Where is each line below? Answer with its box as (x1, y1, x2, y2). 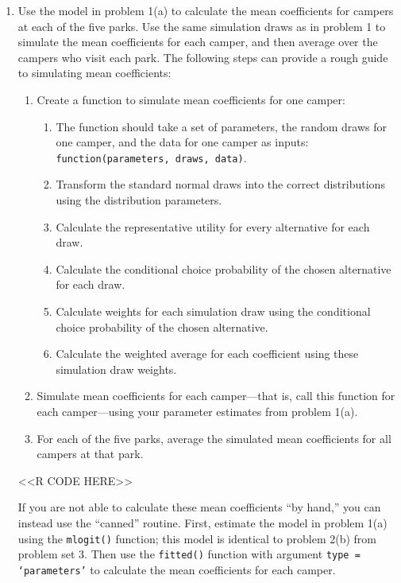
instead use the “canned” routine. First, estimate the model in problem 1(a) (17, 514, 388, 531)
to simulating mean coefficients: (17, 64, 172, 81)
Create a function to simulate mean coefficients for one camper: (37, 91, 345, 107)
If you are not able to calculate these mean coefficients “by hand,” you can (17, 499, 381, 515)
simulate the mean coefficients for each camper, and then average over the (17, 33, 378, 50)
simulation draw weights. (56, 360, 177, 377)
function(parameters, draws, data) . (56, 149, 247, 165)
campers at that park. (37, 445, 144, 462)
